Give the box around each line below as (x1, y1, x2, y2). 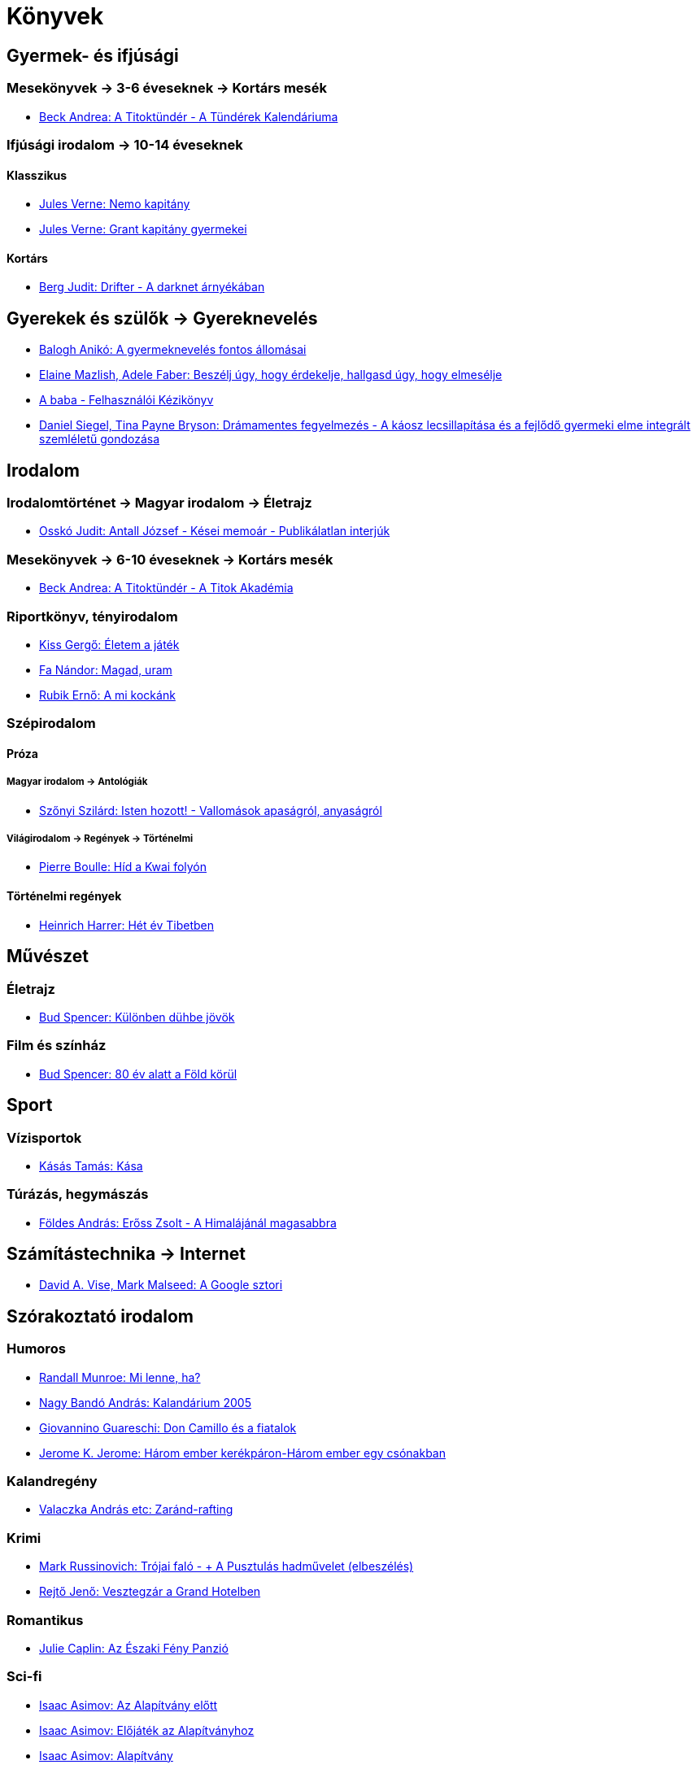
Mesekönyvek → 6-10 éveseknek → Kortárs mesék (7, 551, 333, 568)
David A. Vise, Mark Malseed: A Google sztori (39, 1278, 283, 1292)
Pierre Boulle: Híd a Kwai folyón (39, 860, 207, 874)
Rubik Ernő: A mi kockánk (39, 687, 176, 702)
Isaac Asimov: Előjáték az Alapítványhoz (39, 1723, 255, 1737)
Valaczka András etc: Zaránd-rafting (39, 1502, 233, 1517)
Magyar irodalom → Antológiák (7, 776, 148, 788)
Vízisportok (7, 1129, 82, 1146)
